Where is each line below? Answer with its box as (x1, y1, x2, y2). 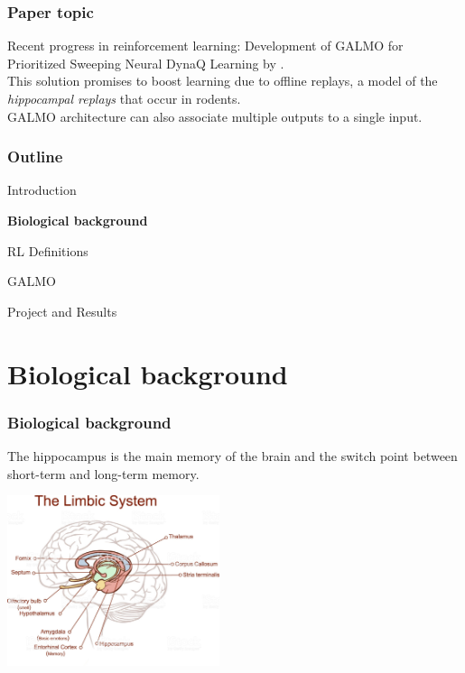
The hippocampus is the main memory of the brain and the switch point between (7, 446, 458, 465)
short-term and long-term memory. (7, 464, 200, 483)
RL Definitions (7, 241, 88, 260)
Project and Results (7, 301, 117, 320)
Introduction (7, 180, 77, 199)
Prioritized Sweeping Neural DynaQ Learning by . (7, 53, 284, 72)
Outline (7, 145, 63, 168)
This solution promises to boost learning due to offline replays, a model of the (7, 71, 438, 90)
